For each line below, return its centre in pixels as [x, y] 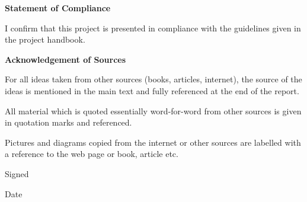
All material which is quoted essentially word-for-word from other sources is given [153, 110]
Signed [17, 173]
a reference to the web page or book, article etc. [92, 154]
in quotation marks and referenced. [68, 122]
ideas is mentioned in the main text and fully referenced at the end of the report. [152, 90]
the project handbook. [45, 39]
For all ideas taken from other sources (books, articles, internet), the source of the [153, 79]
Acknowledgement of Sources [65, 59]
